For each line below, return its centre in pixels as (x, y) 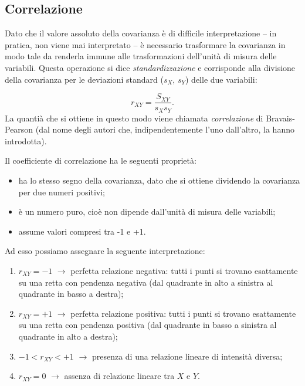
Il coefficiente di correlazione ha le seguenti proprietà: (101, 160)
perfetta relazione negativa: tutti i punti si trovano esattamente (184, 271)
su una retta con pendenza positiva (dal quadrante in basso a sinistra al (148, 325)
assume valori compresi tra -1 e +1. (82, 231)
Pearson (19, 129)
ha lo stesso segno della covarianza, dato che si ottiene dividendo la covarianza (159, 180)
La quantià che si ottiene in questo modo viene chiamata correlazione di (134, 118)
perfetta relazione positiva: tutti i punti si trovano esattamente (183, 313)
